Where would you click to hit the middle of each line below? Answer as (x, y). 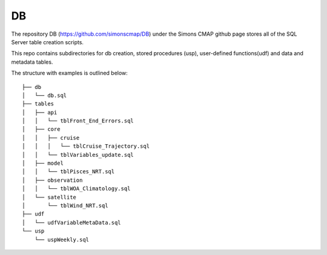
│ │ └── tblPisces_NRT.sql (68, 172)
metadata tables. (32, 62)
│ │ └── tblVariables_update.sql (78, 155)
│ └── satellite (49, 197)
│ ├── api (40, 112)
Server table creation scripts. (48, 42)
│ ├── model (43, 163)
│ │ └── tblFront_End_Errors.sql (78, 121)
